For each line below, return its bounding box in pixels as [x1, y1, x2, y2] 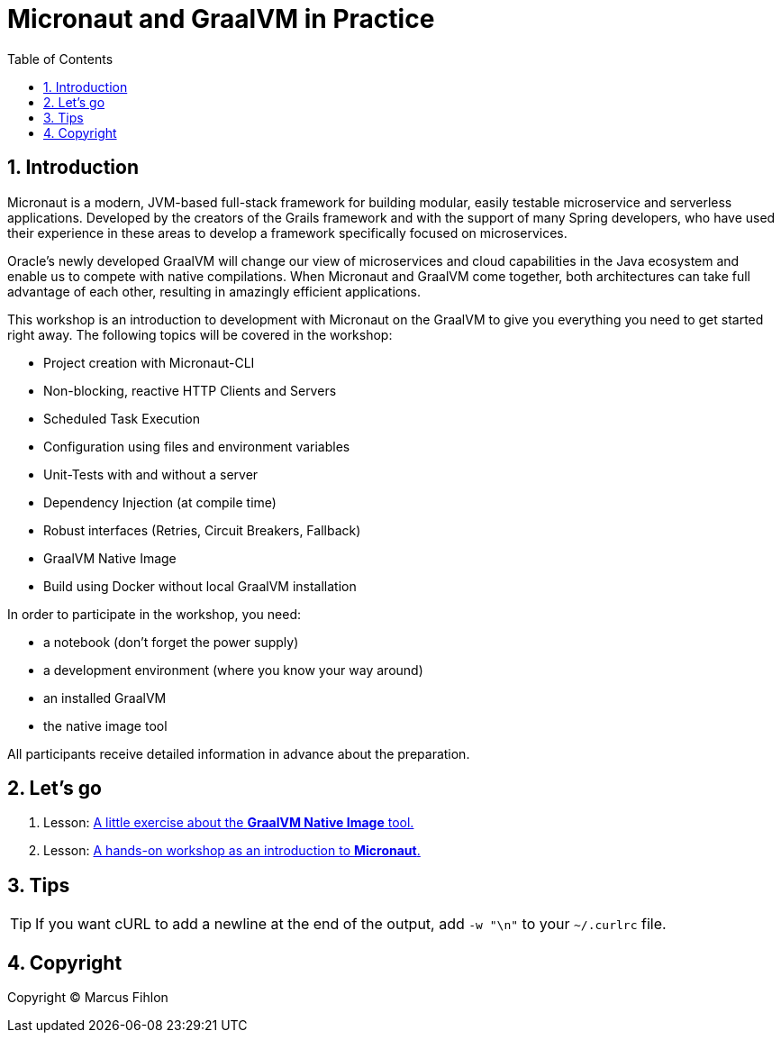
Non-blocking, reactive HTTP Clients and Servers [43, 382, 337, 398]
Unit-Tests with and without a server [43, 466, 259, 482]
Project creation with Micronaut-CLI [43, 354, 255, 370]
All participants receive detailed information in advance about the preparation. [7, 745, 470, 762]
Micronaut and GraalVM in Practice [7, 4, 435, 34]
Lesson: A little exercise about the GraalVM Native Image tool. [43, 815, 414, 831]
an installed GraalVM [43, 689, 167, 706]
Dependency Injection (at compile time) [43, 494, 277, 510]
